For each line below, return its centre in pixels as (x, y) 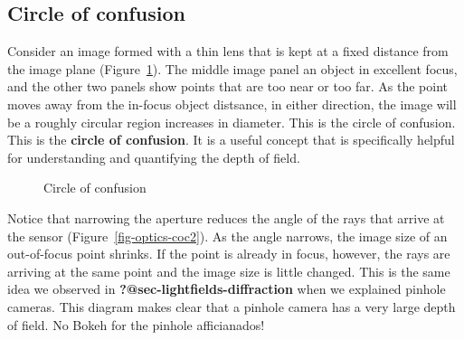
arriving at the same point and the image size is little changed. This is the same (229, 271)
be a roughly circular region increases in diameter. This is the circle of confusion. (232, 122)
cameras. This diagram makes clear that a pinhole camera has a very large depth (232, 306)
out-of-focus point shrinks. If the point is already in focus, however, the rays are (229, 254)
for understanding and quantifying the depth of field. (154, 157)
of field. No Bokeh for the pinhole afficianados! (136, 324)
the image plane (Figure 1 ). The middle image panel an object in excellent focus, (232, 68)
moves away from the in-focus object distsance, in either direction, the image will (232, 104)
